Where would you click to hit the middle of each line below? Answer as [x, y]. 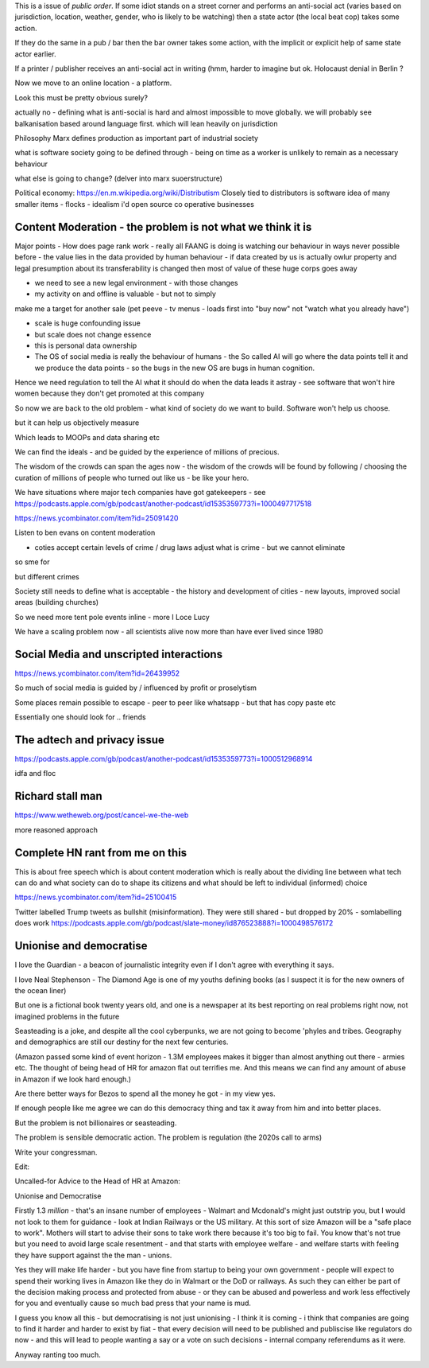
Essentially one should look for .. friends [80, 717]
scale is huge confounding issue [87, 323]
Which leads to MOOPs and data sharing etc [87, 437]
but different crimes [47, 576]
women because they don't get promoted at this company [110, 393]
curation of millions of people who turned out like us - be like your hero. [132, 477]
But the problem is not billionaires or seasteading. [96, 1123]
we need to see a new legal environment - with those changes [136, 283]
